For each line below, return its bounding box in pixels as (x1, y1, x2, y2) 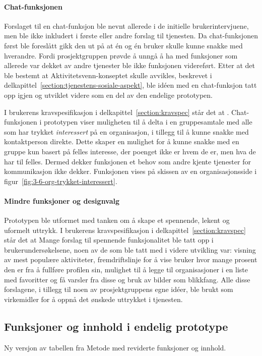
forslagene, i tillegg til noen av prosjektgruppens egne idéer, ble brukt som (4, 284, 233, 294)
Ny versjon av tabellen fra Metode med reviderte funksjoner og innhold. (4, 342, 226, 352)
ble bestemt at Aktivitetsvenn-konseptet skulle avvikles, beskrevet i (4, 70, 212, 80)
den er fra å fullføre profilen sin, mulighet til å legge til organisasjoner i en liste (4, 264, 248, 275)
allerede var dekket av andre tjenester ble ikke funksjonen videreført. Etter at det (4, 60, 255, 71)
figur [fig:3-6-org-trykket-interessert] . (4, 175, 117, 186)
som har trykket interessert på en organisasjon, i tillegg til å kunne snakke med (4, 126, 249, 137)
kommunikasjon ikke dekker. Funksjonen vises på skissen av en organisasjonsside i (4, 166, 257, 176)
